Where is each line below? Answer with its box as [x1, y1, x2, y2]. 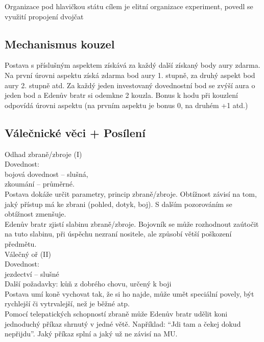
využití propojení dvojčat [5, 11, 84, 21]
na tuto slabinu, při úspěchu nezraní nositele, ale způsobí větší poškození [5, 228, 232, 239]
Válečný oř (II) [5, 248, 52, 259]
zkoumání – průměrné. [5, 178, 75, 189]
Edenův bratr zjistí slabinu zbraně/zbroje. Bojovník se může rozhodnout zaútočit [5, 218, 259, 229]
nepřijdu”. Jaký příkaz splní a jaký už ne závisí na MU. [5, 328, 178, 339]
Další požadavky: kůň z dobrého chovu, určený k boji [5, 278, 172, 289]
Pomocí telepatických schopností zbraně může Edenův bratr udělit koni [5, 308, 228, 319]
